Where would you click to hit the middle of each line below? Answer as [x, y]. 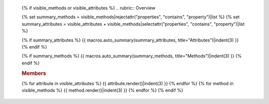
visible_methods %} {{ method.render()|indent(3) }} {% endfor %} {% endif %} [103, 90]
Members [34, 73]
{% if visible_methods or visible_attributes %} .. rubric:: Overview [88, 8]
